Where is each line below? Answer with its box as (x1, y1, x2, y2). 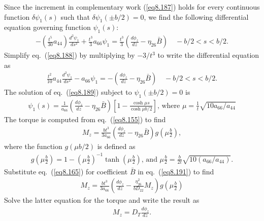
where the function (4, 140, 62, 151)
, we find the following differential (144, 11, 249, 22)
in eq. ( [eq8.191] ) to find (138, 166, 214, 176)
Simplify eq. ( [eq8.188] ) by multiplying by (4, 50, 135, 60)
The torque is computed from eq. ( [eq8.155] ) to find (4, 114, 166, 124)
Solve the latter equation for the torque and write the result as (4, 195, 200, 205)
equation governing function (4, 22, 91, 32)
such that (60, 11, 90, 22)
